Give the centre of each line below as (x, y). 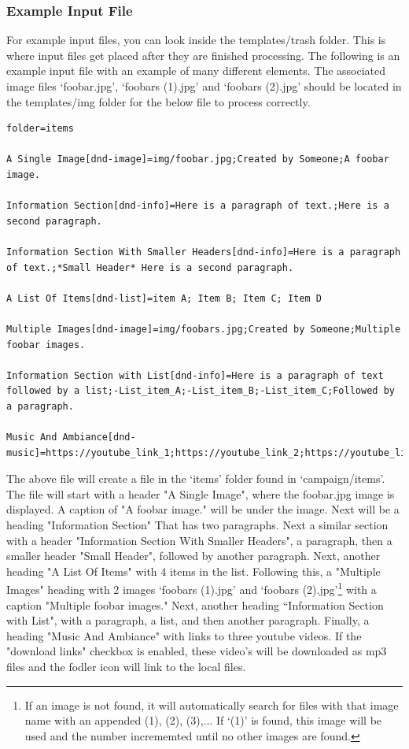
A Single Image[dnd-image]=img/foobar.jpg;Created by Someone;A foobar (198, 159)
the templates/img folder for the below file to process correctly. (158, 101)
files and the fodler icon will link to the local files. (126, 667)
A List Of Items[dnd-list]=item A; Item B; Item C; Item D (164, 298)
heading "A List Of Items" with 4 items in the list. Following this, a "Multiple (193, 571)
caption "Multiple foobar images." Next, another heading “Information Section (195, 604)
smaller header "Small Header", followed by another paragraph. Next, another (193, 556)
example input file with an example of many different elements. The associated (196, 70)
